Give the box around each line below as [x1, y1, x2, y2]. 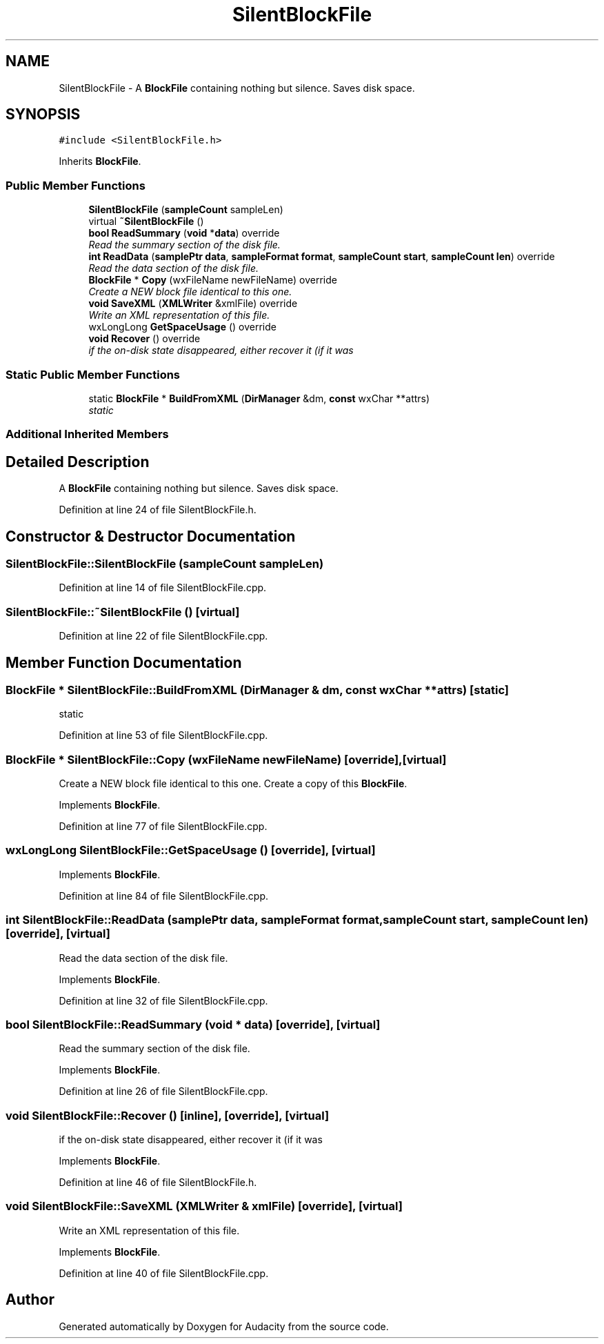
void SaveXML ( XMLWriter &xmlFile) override [88, 297, 298, 310]
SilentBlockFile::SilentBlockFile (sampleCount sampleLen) [6, 557, 324, 571]
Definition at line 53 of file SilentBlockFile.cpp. [59, 729, 268, 742]
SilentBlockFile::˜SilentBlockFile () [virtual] [6, 604, 240, 619]
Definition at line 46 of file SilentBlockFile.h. [59, 1176, 257, 1189]
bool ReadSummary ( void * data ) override [88, 227, 280, 239]
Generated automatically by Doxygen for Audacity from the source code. [59, 1320, 389, 1332]
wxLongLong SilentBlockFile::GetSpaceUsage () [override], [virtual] [6, 843, 376, 858]
